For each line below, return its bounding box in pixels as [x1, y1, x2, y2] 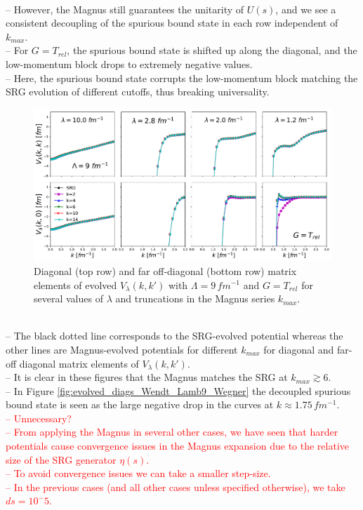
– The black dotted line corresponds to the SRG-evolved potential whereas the [6, 328, 343, 343]
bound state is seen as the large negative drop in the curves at [6, 397, 274, 412]
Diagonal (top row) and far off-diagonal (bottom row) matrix [34, 263, 297, 278]
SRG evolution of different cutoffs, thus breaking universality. [6, 84, 270, 99]
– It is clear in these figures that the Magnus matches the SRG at [6, 370, 288, 384]
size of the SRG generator [6, 452, 117, 467]
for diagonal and [263, 342, 334, 356]
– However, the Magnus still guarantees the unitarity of [6, 1, 244, 16]
